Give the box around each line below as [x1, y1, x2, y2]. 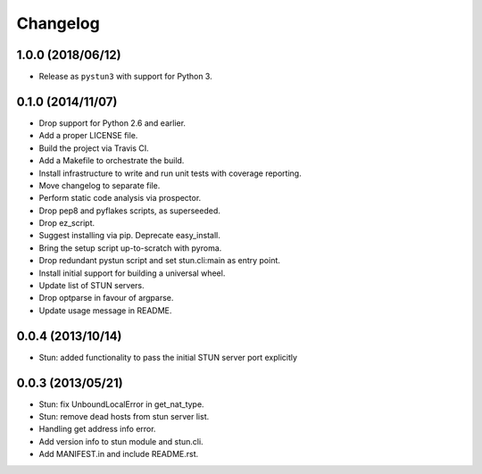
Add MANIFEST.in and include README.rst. [38, 449, 199, 460]
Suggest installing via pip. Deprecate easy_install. [38, 230, 220, 241]
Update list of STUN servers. [38, 280, 145, 291]
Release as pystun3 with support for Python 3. [38, 71, 213, 82]
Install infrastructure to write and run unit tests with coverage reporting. [38, 168, 303, 179]
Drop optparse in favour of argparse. [38, 293, 174, 304]
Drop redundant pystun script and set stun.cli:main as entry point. [38, 255, 281, 266]
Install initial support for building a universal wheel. [38, 268, 226, 279]
